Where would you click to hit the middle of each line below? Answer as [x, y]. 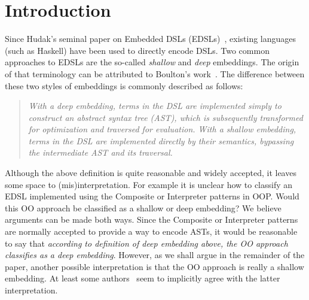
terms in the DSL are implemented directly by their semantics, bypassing [161, 140]
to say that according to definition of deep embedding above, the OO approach [146, 243]
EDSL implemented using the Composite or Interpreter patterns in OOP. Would [152, 196]
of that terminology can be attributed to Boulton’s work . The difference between [155, 73]
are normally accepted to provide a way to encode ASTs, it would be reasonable [151, 231]
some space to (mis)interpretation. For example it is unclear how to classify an [149, 184]
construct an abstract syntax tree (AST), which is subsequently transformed [166, 117]
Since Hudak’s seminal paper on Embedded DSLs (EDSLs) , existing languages [151, 39]
